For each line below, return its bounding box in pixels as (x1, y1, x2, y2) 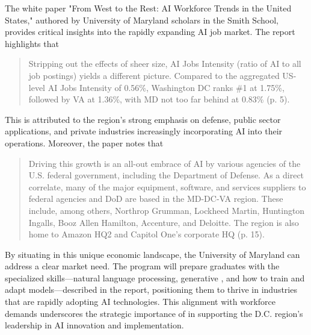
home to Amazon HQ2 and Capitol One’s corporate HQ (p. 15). (28, 228, 265, 240)
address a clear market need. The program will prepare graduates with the (5, 260, 280, 272)
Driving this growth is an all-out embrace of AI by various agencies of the (28, 157, 301, 169)
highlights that (5, 37, 59, 49)
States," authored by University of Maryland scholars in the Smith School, (5, 13, 279, 26)
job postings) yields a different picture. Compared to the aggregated (28, 69, 280, 81)
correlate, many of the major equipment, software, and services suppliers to (28, 180, 306, 193)
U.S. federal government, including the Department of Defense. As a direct (28, 169, 304, 181)
